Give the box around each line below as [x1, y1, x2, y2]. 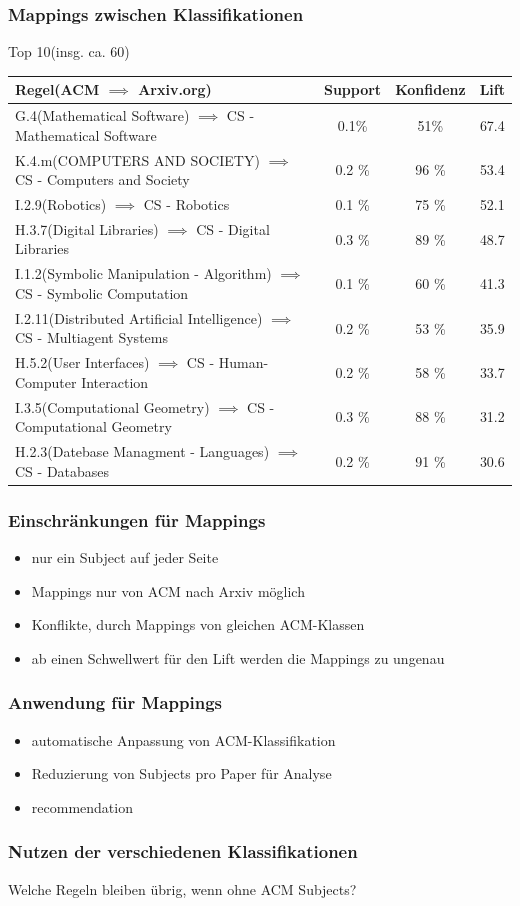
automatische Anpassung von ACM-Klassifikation [31, 729, 336, 750]
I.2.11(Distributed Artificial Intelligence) [15, 307, 263, 328]
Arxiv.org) [138, 79, 212, 100]
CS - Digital [196, 218, 270, 239]
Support [323, 79, 382, 100]
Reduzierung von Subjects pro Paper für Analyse [31, 763, 332, 784]
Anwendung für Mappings [8, 690, 222, 715]
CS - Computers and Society [15, 169, 190, 190]
